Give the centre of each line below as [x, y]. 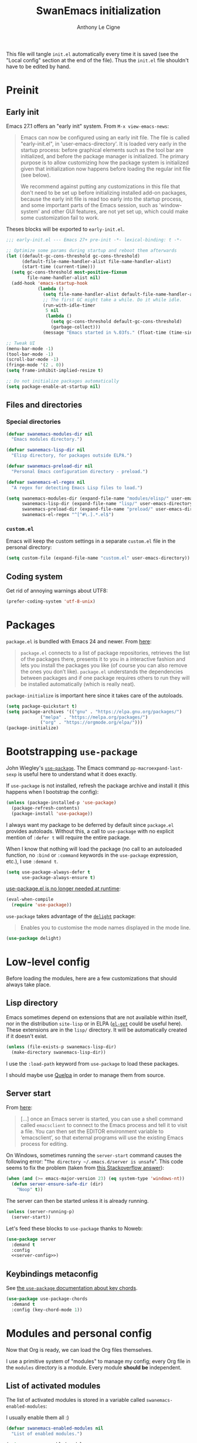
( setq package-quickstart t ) [42, 706]
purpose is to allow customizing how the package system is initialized [105, 162]
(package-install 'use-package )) [52, 813]
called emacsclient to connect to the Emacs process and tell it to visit [104, 1125]
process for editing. [44, 1144]
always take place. [28, 985]
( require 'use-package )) [42, 905]
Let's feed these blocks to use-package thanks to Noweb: [74, 1228]
